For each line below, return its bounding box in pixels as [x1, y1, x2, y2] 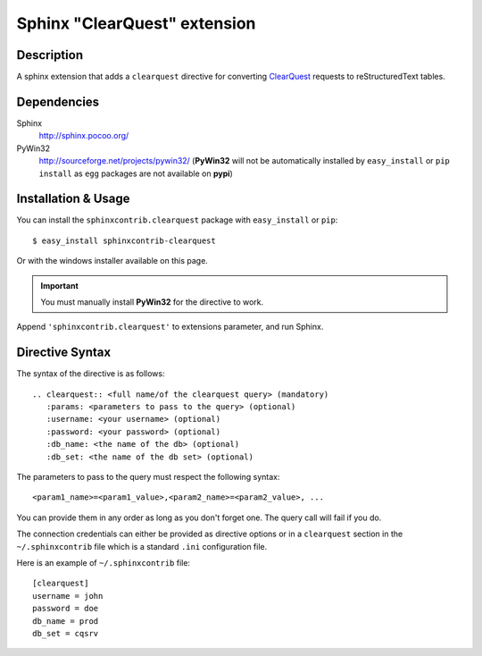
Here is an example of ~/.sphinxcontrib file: [16, 557, 191, 568]
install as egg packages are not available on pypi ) [38, 168, 234, 179]
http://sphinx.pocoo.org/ [38, 130, 129, 141]
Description [16, 47, 84, 63]
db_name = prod [32, 616, 99, 626]
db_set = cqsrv [32, 628, 99, 638]
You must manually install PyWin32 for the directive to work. [40, 297, 264, 307]
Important [40, 280, 79, 290]
